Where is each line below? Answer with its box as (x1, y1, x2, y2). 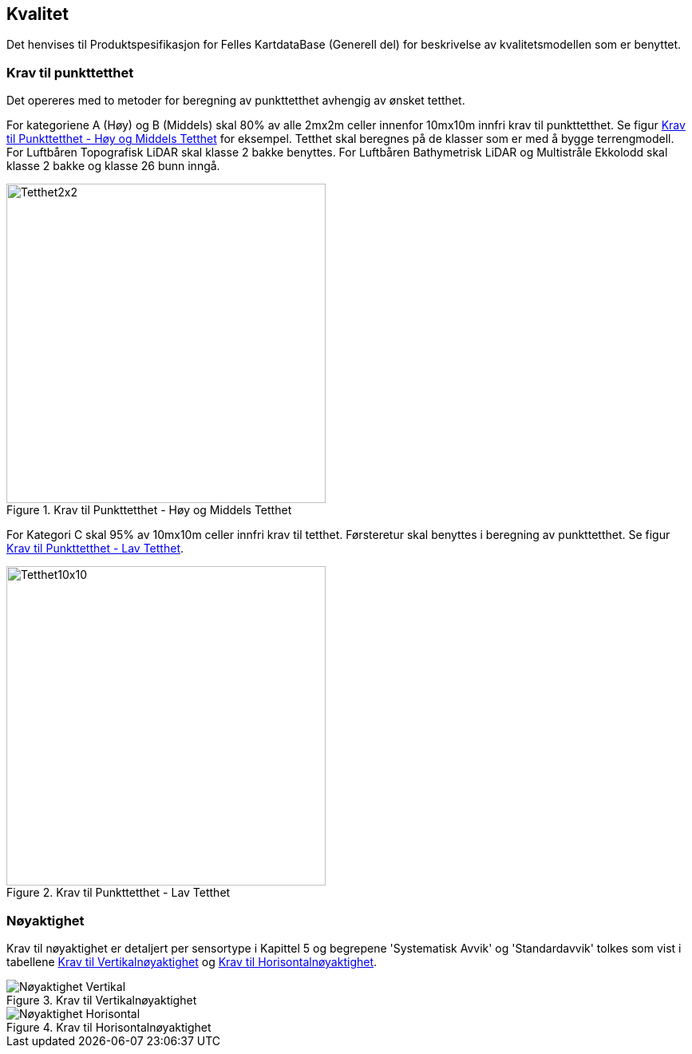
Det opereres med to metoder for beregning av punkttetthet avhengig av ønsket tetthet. (6, 93, 465, 108)
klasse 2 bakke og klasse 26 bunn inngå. (6, 159, 220, 173)
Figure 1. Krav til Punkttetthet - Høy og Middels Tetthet (6, 503, 292, 517)
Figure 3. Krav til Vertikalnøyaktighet (6, 993, 197, 1007)
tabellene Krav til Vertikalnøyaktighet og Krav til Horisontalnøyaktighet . (6, 954, 378, 969)
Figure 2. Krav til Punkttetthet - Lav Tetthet (6, 886, 231, 900)
